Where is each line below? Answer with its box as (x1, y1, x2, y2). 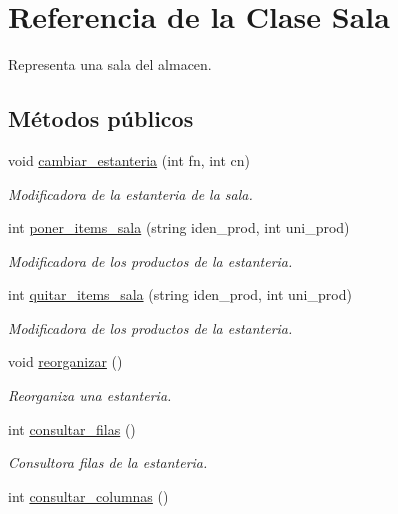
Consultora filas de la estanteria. (8, 452, 208, 473)
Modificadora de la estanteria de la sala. (8, 183, 253, 204)
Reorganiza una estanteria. (8, 385, 172, 406)
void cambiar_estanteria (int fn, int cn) (8, 149, 251, 170)
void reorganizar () (8, 351, 123, 372)
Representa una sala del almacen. (8, 54, 212, 75)
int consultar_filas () (8, 418, 136, 439)
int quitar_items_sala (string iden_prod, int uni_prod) (8, 284, 352, 305)
